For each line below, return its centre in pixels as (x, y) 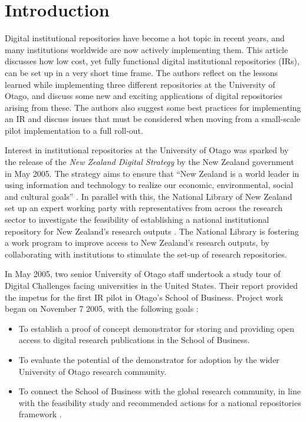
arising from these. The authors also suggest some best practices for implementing (153, 107)
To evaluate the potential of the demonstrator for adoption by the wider (149, 359)
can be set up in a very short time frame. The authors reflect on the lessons (141, 72)
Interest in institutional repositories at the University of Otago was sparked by (147, 150)
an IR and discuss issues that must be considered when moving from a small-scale (153, 119)
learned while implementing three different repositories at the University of (140, 84)
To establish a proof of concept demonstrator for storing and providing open (157, 328)
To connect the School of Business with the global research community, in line (159, 391)
